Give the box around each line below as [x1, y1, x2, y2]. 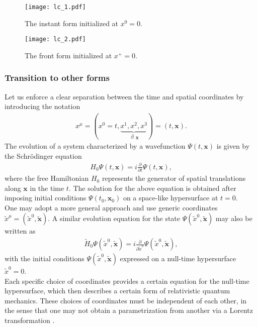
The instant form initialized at [25, 18, 119, 28]
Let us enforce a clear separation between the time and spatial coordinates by [5, 91, 244, 101]
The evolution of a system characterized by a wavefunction [5, 141, 186, 151]
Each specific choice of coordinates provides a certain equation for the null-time [5, 275, 249, 286]
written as [5, 226, 36, 236]
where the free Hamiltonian [5, 173, 89, 183]
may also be [215, 213, 252, 224]
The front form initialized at [25, 50, 112, 60]
